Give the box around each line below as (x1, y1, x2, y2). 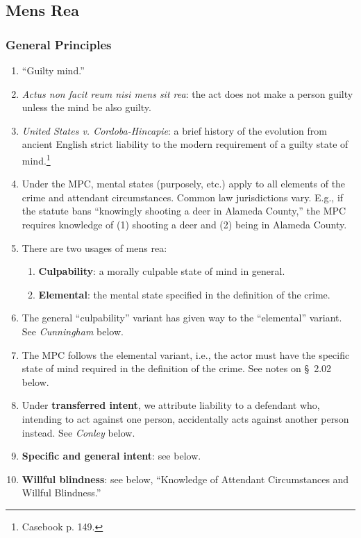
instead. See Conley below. (22, 425, 135, 439)
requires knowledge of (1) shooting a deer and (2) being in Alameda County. (22, 217, 347, 231)
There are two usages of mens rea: (22, 240, 167, 255)
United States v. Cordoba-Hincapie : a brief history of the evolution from (22, 123, 327, 137)
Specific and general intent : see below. (22, 448, 201, 463)
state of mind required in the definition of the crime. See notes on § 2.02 (22, 361, 332, 376)
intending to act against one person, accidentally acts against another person (22, 411, 349, 426)
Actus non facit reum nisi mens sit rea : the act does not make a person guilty (22, 86, 353, 101)
